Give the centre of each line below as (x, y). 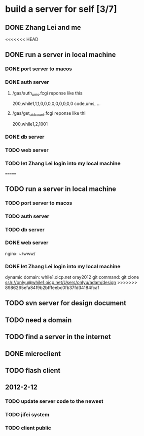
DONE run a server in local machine (61, 55)
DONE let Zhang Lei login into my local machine (63, 266)
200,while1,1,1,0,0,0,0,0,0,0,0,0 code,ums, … (56, 104)
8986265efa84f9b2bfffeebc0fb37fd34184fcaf (52, 288)
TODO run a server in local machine (61, 189)
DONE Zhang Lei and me (43, 27)
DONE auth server (27, 82)
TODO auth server (27, 216)
